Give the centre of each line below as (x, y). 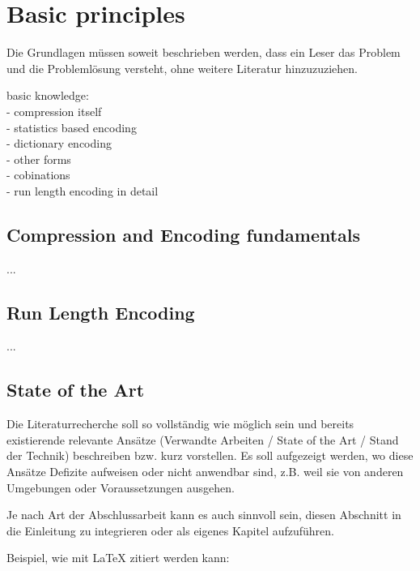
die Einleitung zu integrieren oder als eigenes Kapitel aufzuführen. (170, 530)
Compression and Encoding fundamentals (184, 234)
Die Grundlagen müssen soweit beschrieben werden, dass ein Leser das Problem (204, 52)
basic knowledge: (48, 95)
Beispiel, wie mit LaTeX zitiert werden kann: (118, 558)
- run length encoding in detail (83, 190)
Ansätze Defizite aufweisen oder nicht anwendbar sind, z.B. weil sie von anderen (205, 472)
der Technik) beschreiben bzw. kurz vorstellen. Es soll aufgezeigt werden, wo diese (210, 455)
